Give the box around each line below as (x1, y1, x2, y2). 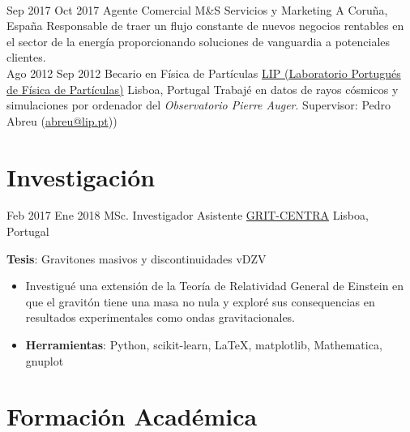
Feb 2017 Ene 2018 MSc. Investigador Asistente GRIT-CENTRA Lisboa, (6, 207, 369, 224)
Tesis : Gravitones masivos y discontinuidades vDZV (6, 250, 267, 267)
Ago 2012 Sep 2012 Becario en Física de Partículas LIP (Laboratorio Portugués (6, 64, 401, 81)
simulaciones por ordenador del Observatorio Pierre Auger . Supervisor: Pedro (6, 96, 391, 113)
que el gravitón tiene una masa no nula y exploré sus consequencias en (25, 293, 375, 310)
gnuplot (25, 352, 64, 369)
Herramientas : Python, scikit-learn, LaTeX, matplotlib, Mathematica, (25, 336, 382, 353)
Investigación (6, 160, 156, 193)
